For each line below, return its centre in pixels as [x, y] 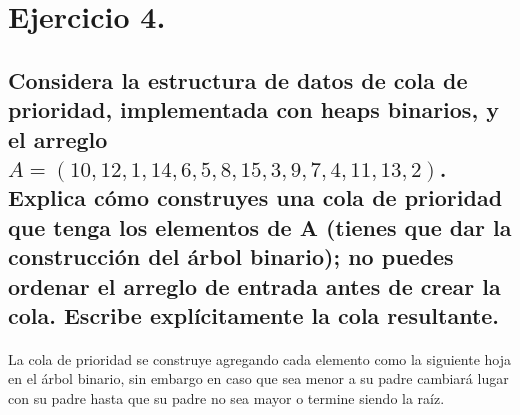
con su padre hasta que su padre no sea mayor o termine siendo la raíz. [226, 398]
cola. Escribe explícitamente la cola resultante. [254, 314]
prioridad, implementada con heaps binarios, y [253, 109]
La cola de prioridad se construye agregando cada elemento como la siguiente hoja [259, 358]
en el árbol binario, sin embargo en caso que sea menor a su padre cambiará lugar [258, 378]
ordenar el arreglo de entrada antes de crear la [254, 285]
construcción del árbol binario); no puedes [231, 256]
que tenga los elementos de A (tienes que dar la [260, 226]
